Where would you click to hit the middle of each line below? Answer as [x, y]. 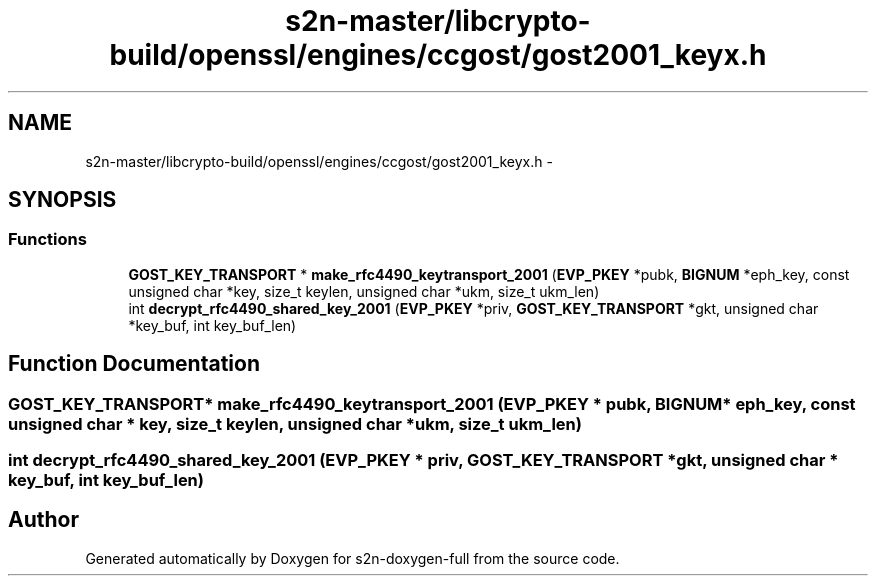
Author [43, 520]
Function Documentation [134, 364]
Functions [47, 239]
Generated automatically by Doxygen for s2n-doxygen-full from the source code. [352, 558]
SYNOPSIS [62, 200]
